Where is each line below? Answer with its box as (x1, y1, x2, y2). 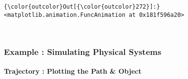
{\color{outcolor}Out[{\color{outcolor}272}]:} (4, 3, 160, 10)
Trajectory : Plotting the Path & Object (4, 66, 141, 76)
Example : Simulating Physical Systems (4, 45, 161, 57)
